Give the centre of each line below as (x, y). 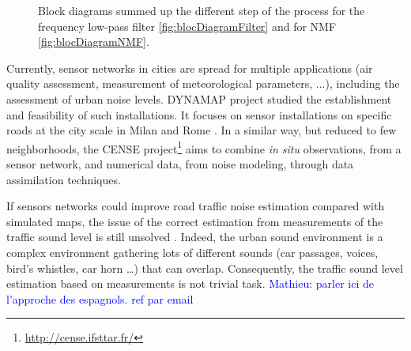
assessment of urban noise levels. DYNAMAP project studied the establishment (199, 98)
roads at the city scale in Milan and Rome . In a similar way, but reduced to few (202, 130)
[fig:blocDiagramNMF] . (94, 42)
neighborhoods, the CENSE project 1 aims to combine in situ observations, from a (204, 147)
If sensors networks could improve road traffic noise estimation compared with (196, 206)
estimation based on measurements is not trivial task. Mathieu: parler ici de (190, 283)
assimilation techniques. (64, 179)
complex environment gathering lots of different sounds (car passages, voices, (192, 252)
